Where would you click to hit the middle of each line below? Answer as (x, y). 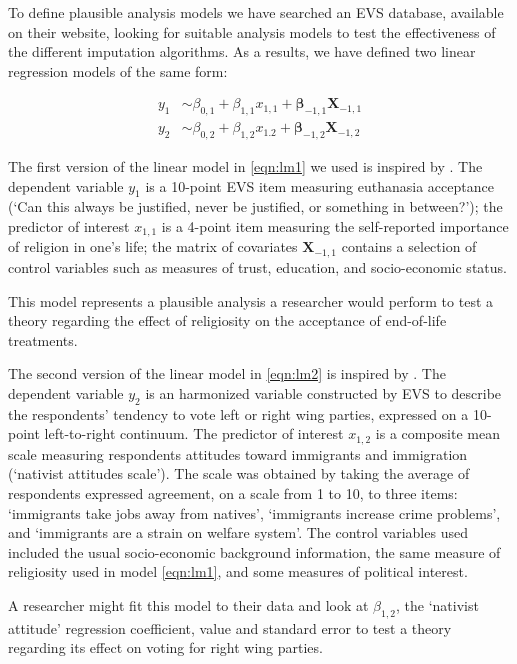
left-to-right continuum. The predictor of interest (194, 433)
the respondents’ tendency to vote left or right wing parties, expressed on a (238, 413)
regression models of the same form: (118, 70)
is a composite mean (437, 433)
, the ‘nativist (437, 604)
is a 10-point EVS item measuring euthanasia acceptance (319, 185)
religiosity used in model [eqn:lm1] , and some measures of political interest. (238, 571)
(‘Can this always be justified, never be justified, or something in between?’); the (255, 206)
